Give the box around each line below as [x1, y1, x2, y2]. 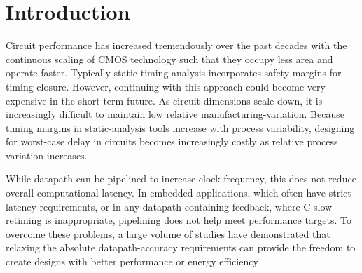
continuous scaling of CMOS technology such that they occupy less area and [6, 51, 333, 66]
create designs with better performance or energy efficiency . [6, 254, 265, 269]
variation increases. [6, 147, 88, 162]
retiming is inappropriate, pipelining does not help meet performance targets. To [6, 213, 352, 227]
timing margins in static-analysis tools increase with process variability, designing [6, 120, 355, 135]
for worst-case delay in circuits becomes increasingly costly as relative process [6, 134, 338, 149]
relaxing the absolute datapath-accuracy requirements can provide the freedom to [6, 240, 356, 255]
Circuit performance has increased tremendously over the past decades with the [6, 38, 347, 53]
